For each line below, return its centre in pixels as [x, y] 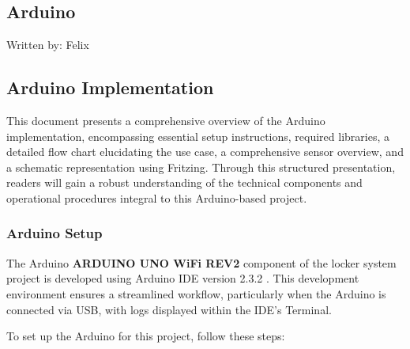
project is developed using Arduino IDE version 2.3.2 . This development [183, 278]
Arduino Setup [55, 233]
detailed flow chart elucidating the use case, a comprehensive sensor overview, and [205, 152]
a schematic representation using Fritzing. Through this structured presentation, [201, 167]
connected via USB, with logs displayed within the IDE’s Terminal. [169, 309]
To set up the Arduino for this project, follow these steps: [146, 336]
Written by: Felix [48, 45]
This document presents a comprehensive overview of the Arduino [166, 120]
